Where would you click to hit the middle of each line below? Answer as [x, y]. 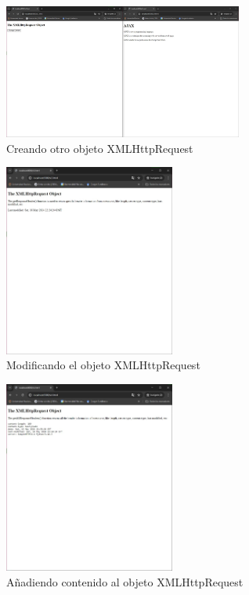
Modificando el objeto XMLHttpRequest [103, 365]
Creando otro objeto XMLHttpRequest [100, 148]
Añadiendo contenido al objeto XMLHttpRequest [125, 582]
